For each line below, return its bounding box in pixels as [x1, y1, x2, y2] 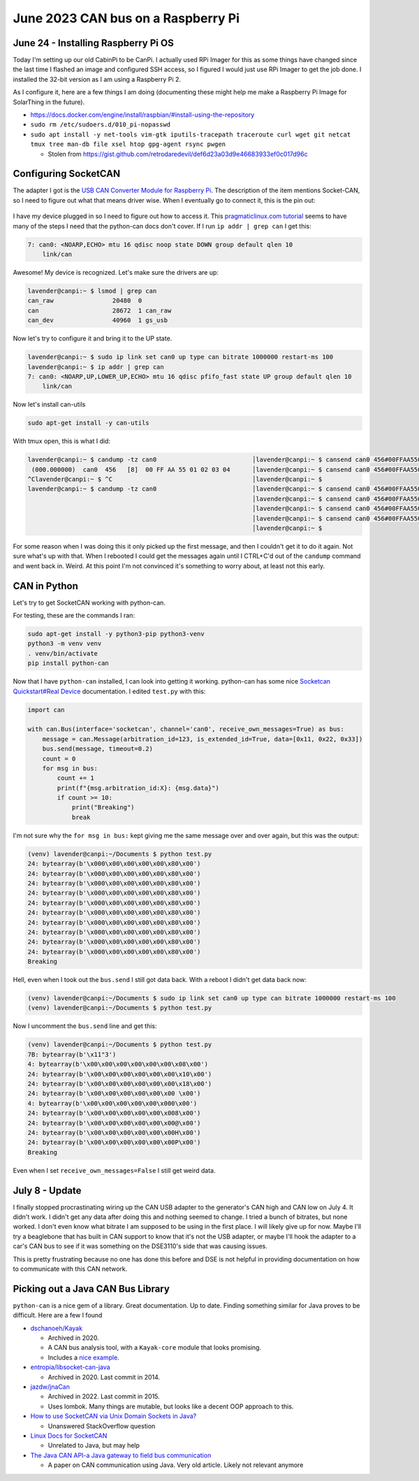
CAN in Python [13, 580, 78, 592]
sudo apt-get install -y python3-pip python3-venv [27, 630, 205, 638]
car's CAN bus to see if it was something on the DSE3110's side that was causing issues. [13, 1242, 268, 1250]
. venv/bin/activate [27, 649, 98, 657]
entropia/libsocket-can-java [30, 1363, 111, 1371]
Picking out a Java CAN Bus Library [13, 1283, 170, 1294]
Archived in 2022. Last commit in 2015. [47, 1392, 160, 1401]
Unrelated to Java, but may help [47, 1441, 140, 1450]
